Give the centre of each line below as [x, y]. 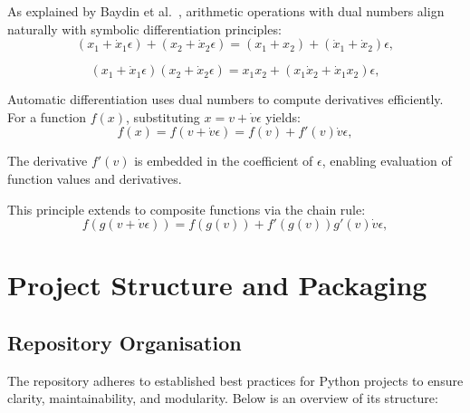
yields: [283, 116]
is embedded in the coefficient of [224, 161]
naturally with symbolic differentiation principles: [144, 29]
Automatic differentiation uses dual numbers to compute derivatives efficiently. [225, 99]
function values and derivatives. [95, 178]
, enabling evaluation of [387, 161]
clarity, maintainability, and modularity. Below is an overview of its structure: [223, 398]
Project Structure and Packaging [217, 285]
